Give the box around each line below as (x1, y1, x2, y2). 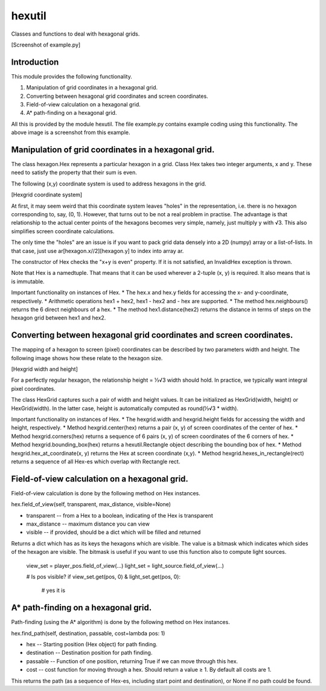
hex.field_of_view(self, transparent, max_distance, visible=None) (11, 501, 171, 508)
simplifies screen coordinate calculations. (11, 227, 115, 235)
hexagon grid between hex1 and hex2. (11, 314, 106, 321)
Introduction (11, 57, 59, 67)
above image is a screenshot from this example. (11, 129, 130, 136)
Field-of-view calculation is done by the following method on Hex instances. (11, 489, 200, 497)
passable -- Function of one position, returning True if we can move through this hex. (26, 657, 238, 664)
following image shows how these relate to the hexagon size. (11, 354, 163, 362)
